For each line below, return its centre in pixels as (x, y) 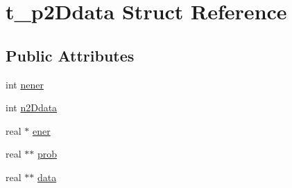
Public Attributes (70, 55)
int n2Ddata (32, 107)
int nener (25, 84)
